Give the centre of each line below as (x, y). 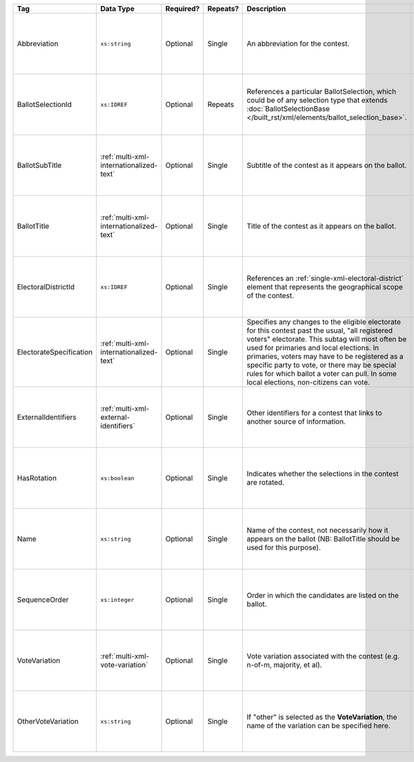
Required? (183, 9)
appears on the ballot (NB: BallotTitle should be (323, 539)
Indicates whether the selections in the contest (323, 474)
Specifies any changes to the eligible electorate (324, 322)
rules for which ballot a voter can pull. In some (322, 374)
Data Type (117, 9)
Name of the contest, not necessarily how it (317, 530)
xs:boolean (117, 478)
